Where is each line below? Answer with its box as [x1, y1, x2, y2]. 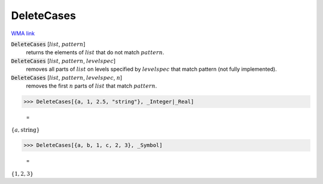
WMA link [11, 30, 35, 37]
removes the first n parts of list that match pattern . [26, 82, 157, 89]
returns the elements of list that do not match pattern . [26, 49, 164, 56]
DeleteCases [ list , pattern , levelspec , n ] [11, 74, 123, 81]
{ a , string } [11, 127, 40, 133]
